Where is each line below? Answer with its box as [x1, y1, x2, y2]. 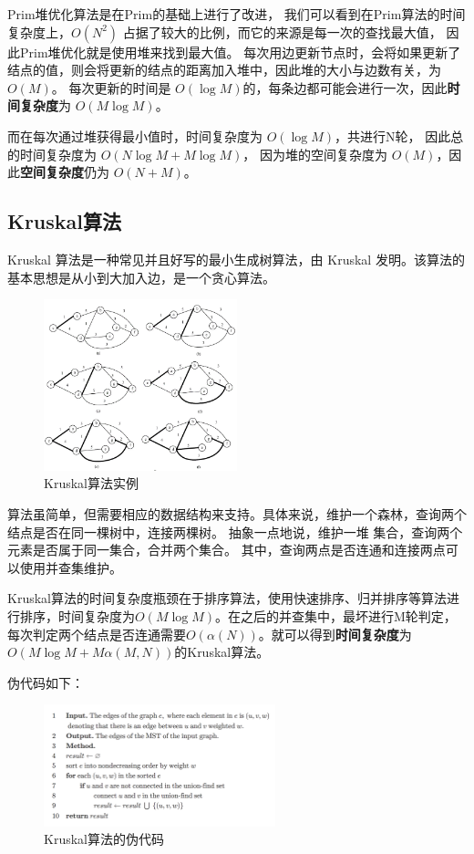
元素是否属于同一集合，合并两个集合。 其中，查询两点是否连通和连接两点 [7, 540, 446, 559]
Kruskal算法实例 [44, 474, 139, 493]
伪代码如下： [7, 672, 84, 692]
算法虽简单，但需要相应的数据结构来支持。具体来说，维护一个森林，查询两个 [7, 505, 467, 523]
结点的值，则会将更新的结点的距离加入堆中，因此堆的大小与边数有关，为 [7, 60, 441, 79]
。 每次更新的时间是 [51, 78, 171, 97]
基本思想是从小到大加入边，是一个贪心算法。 [7, 267, 275, 286]
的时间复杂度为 [7, 144, 97, 163]
